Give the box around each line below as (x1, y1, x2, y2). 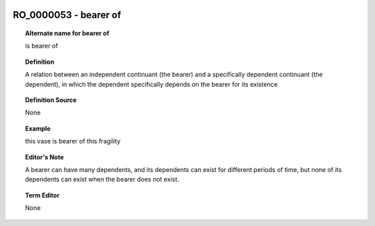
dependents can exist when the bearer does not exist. (25, 175, 180, 184)
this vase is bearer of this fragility (25, 137, 121, 146)
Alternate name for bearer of (25, 29, 110, 37)
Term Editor (25, 191, 60, 199)
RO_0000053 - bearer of (12, 9, 122, 21)
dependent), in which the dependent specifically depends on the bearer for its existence (25, 80, 278, 88)
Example (25, 124, 51, 132)
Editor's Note (25, 153, 64, 161)
